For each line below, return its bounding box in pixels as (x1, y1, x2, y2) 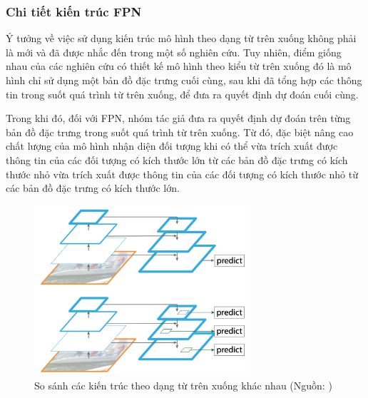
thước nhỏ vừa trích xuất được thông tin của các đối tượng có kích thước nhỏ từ (6, 166, 358, 181)
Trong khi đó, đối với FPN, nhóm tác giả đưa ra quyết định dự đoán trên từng (6, 111, 351, 126)
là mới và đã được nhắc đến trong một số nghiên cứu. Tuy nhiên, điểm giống (6, 44, 342, 59)
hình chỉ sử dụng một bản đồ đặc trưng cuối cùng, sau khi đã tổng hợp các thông (6, 73, 362, 87)
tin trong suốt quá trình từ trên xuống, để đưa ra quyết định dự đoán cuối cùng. (6, 86, 359, 101)
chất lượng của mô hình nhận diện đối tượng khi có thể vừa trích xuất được (6, 138, 338, 153)
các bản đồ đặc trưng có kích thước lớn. (6, 180, 180, 195)
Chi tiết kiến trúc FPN (6, 2, 142, 20)
